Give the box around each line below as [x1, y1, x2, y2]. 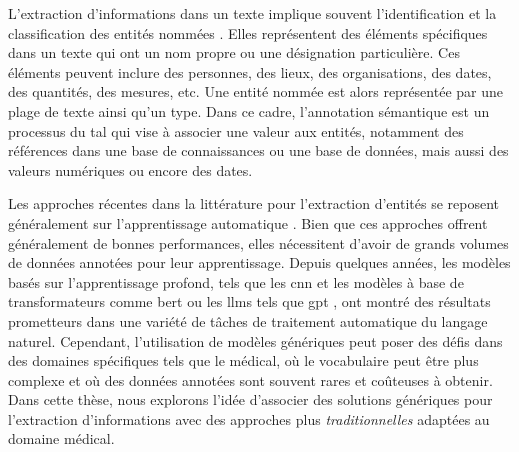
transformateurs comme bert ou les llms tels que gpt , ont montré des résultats [8, 291, 491, 312]
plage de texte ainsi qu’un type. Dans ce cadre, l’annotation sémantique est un [8, 100, 490, 121]
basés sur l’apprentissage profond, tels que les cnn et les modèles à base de [8, 271, 464, 292]
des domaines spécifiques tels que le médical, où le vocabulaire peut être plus [8, 350, 479, 371]
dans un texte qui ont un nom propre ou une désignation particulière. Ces [8, 42, 460, 63]
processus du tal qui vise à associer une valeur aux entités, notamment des [8, 120, 464, 141]
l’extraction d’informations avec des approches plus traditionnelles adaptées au [8, 408, 490, 429]
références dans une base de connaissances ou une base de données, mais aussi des [8, 140, 509, 161]
